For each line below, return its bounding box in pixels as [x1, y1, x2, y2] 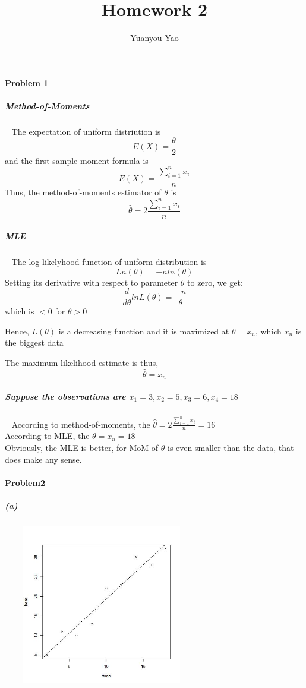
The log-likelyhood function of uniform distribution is [11, 255, 207, 267]
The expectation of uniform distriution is [11, 125, 161, 137]
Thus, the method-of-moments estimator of [5, 186, 162, 198]
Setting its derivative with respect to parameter [5, 276, 178, 288]
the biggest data [5, 336, 64, 349]
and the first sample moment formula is [5, 154, 149, 166]
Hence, [5, 324, 29, 337]
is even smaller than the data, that [168, 441, 294, 454]
